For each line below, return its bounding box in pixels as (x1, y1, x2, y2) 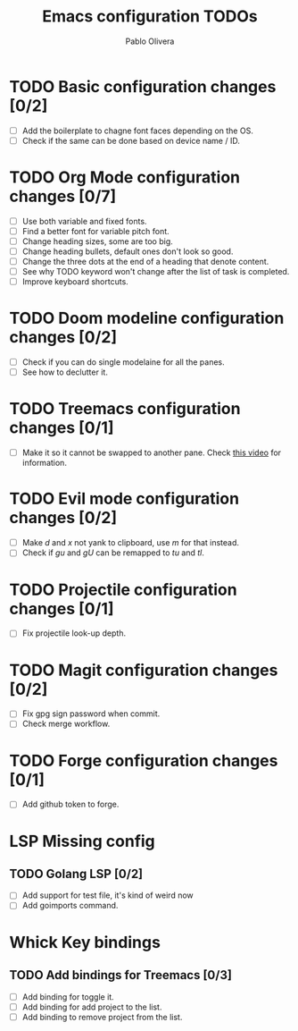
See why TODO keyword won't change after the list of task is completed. (21, 266, 290, 277)
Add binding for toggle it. (21, 991, 114, 1002)
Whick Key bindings (9, 932, 161, 952)
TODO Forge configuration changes (9, 750, 278, 771)
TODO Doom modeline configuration (9, 308, 285, 328)
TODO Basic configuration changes (9, 76, 277, 97)
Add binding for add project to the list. (21, 1001, 162, 1012)
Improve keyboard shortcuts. (21, 276, 129, 287)
